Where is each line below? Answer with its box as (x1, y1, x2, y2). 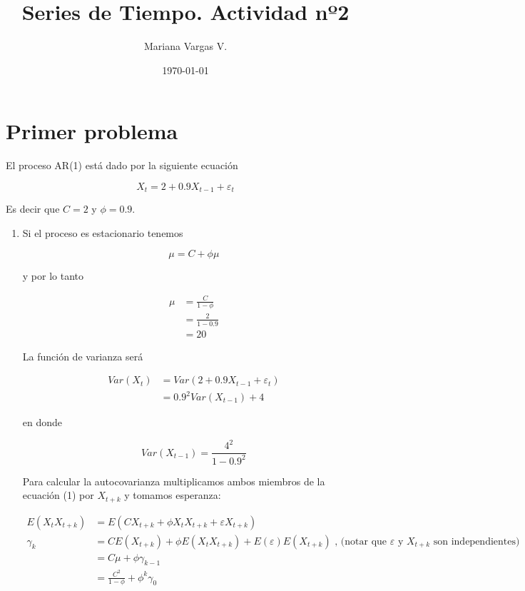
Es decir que (6, 201, 60, 216)
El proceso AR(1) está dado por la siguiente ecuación (6, 158, 238, 173)
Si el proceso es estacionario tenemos (22, 225, 183, 240)
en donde (22, 415, 63, 430)
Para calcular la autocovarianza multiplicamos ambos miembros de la (22, 473, 325, 488)
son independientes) (433, 536, 520, 547)
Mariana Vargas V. (143, 39, 228, 54)
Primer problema (6, 116, 178, 146)
